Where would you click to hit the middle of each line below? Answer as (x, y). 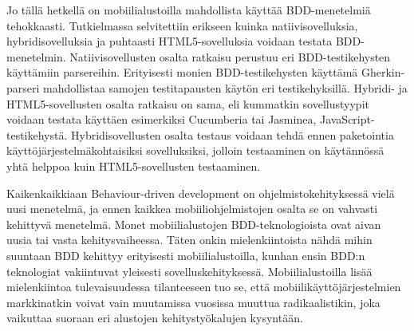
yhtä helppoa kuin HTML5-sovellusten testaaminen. (134, 165)
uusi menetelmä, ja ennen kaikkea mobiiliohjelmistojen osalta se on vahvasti (192, 209)
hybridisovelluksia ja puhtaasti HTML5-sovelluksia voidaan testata (170, 41)
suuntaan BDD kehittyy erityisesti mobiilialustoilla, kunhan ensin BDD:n (186, 255)
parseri (23, 87)
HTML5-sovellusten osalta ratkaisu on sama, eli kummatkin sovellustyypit (188, 103)
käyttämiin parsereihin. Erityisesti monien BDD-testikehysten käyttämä (182, 72)
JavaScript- (347, 119)
